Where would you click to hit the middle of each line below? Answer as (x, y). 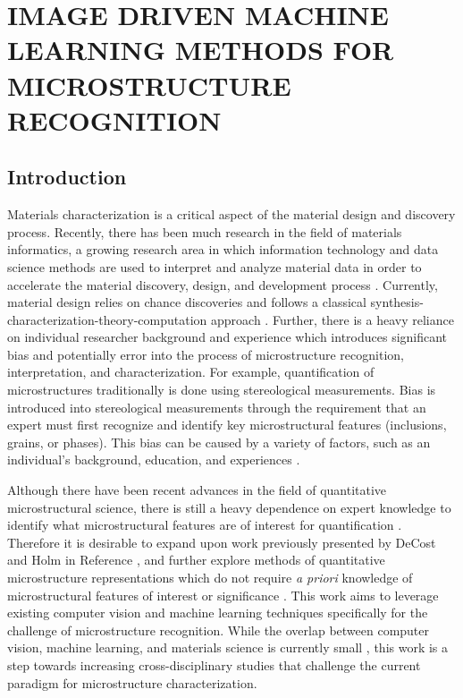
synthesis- (397, 302)
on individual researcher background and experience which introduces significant (227, 337)
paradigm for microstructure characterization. (132, 682)
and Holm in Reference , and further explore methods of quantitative (196, 560)
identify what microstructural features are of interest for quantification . (205, 525)
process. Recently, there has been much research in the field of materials (205, 231)
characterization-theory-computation (107, 319)
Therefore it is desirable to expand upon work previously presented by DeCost (222, 542)
